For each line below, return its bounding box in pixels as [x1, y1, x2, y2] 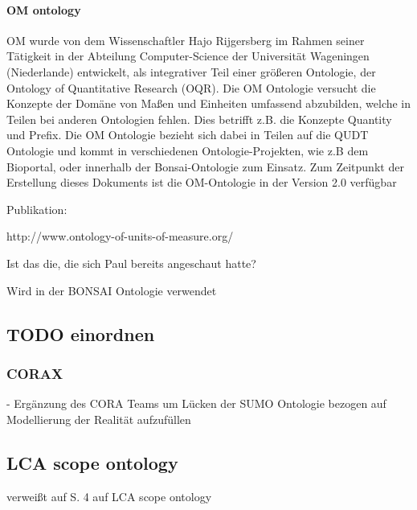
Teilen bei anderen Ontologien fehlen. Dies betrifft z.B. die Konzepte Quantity [6, 110, 392, 127]
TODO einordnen [6, 321, 155, 346]
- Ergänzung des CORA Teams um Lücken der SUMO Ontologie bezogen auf [6, 395, 386, 412]
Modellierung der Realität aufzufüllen [6, 410, 191, 427]
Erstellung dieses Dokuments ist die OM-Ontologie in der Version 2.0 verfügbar [6, 174, 397, 191]
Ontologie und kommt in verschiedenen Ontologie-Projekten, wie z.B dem [6, 142, 369, 158]
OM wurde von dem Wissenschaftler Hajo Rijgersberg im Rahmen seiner [6, 31, 365, 48]
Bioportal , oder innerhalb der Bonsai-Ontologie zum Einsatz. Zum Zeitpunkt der [6, 158, 404, 175]
